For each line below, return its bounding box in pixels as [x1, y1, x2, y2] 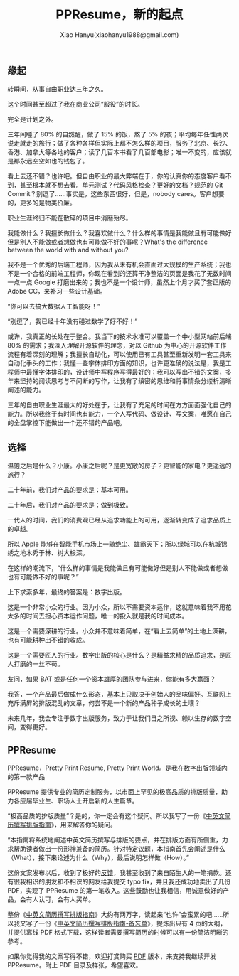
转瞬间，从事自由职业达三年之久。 [7, 85, 107, 93]
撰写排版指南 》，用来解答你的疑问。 [13, 820, 117, 829]
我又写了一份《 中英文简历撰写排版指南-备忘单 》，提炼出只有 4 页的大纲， [13, 918, 227, 928]
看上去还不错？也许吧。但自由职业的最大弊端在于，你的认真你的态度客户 [7, 172, 219, 181]
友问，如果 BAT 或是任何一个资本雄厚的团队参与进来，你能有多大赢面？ [7, 675, 216, 683]
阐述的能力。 [7, 385, 45, 395]
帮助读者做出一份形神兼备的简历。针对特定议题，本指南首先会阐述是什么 [13, 844, 225, 853]
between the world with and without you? [7, 246, 129, 254]
